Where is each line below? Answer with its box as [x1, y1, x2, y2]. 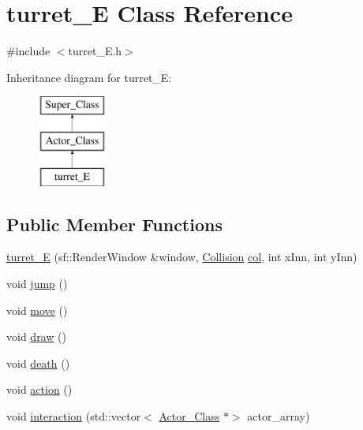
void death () [6, 354, 70, 371]
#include [6, 43, 51, 59]
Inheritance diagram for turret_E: [6, 69, 172, 85]
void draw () [6, 328, 66, 345]
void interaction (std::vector [6, 408, 141, 424]
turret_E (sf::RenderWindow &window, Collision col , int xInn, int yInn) [6, 249, 357, 265]
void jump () [6, 275, 68, 292]
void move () [6, 301, 68, 318]
